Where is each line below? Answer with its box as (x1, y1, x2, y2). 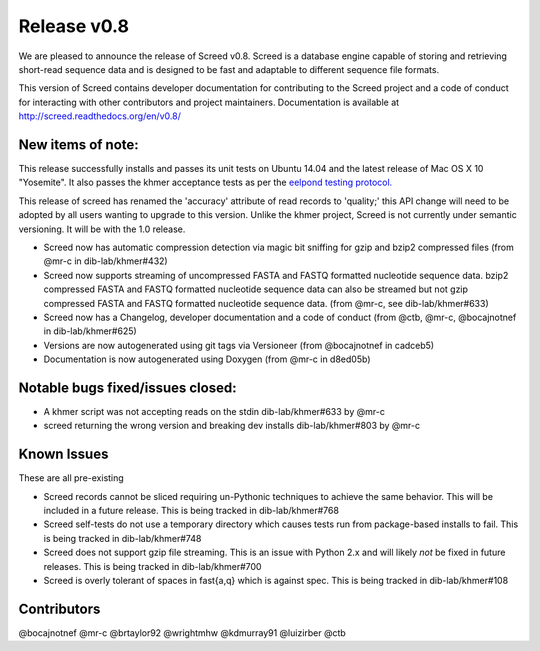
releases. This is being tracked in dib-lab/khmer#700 (43, 560, 262, 572)
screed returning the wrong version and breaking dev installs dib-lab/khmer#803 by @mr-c (43, 420, 421, 432)
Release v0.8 (18, 15, 130, 37)
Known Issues (18, 446, 109, 463)
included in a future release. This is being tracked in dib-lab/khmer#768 (43, 505, 340, 517)
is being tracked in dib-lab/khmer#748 (43, 532, 202, 544)
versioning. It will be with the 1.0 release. (18, 223, 186, 235)
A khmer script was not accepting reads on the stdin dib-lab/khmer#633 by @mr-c (43, 406, 385, 417)
